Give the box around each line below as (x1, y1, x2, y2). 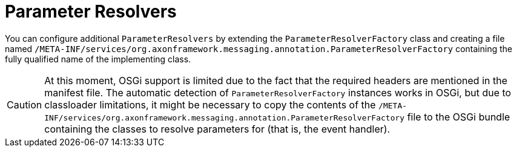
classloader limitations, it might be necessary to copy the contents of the (44, 98, 376, 111)
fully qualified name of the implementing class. (5, 53, 191, 64)
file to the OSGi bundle (407, 110, 510, 123)
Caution (7, 98, 42, 111)
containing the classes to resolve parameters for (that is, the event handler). (44, 122, 390, 135)
